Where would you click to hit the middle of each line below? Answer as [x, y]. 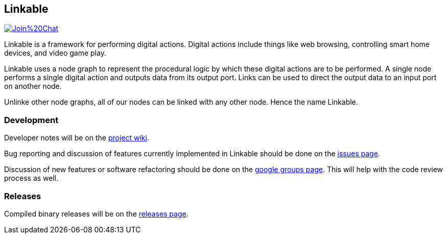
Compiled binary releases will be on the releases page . [96, 213]
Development [31, 120]
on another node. [33, 86]
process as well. [31, 178]
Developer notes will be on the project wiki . [77, 138]
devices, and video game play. [55, 53]
